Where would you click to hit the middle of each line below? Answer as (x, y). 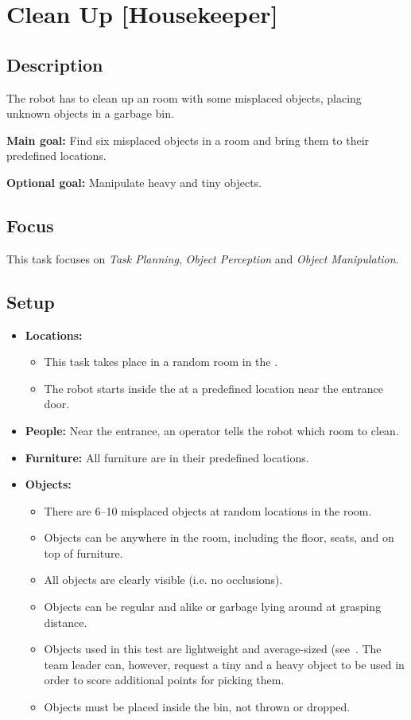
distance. (66, 622)
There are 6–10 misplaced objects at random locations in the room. (208, 510)
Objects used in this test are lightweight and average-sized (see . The (213, 649)
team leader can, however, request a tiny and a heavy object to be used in (224, 664)
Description (55, 64)
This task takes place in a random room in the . (161, 362)
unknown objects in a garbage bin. (90, 113)
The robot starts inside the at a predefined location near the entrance (213, 388)
